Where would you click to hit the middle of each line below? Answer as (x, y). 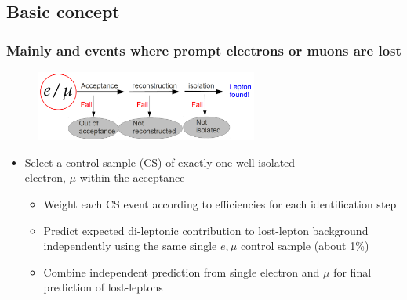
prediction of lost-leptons (103, 287)
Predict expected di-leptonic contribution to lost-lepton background (206, 230)
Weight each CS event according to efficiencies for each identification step (220, 203)
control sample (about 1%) (305, 246)
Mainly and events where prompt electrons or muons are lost (204, 50)
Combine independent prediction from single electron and (182, 271)
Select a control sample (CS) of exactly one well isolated (160, 162)
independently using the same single (130, 246)
